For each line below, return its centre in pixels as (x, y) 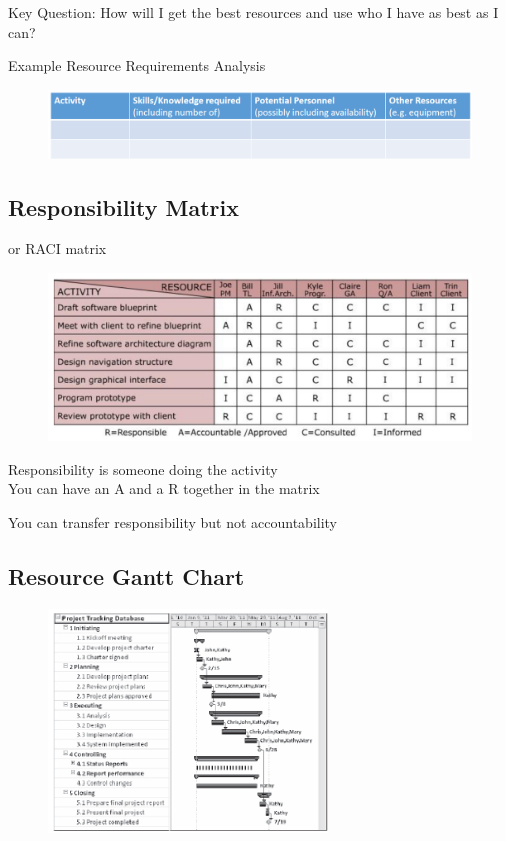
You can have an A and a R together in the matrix (164, 488)
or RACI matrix (57, 248)
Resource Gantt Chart (126, 575)
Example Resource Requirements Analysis (137, 65)
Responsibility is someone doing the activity (143, 468)
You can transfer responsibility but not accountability (173, 521)
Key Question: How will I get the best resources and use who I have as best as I (253, 12)
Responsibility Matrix (124, 206)
